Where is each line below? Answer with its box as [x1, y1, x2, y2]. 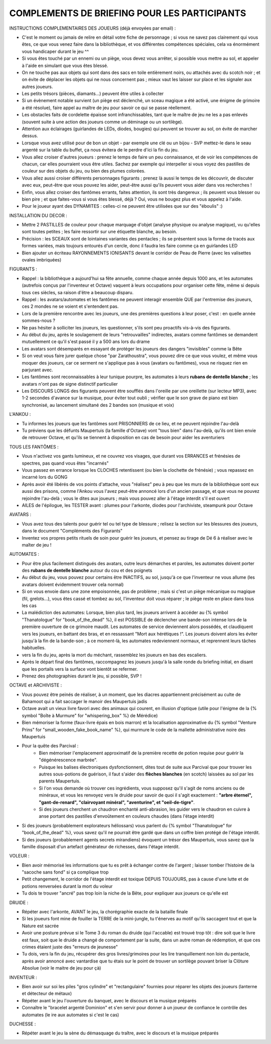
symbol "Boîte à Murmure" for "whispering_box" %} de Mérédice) [22, 712, 158, 719]
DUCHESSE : [9, 1021, 36, 1027]
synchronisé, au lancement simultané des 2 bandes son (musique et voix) [22, 402, 174, 408]
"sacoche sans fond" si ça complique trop [22, 869, 109, 875]
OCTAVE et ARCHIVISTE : [9, 682, 62, 688]
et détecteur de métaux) [22, 991, 72, 997]
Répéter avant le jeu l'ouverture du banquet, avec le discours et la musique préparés [22, 997, 197, 1003]
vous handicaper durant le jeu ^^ [22, 48, 89, 54]
